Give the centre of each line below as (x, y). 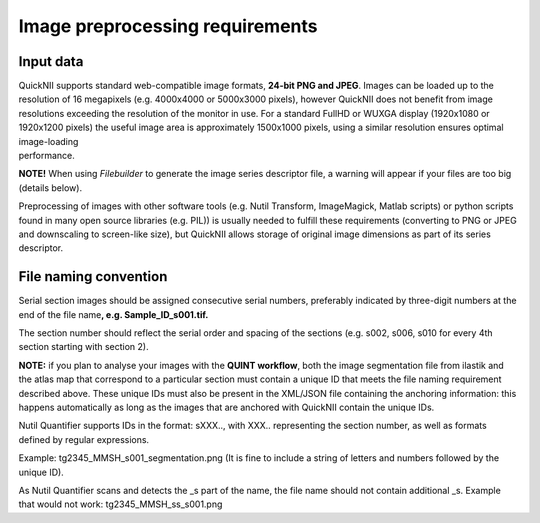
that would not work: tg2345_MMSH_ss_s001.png (120, 504)
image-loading (48, 141)
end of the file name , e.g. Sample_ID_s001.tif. (113, 314)
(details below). (50, 187)
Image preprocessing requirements (168, 26)
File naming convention (93, 276)
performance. (46, 156)
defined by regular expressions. (84, 439)
